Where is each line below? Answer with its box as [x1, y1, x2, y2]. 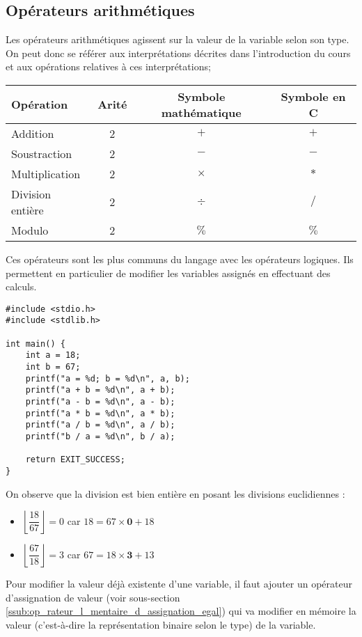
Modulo [11, 221, 49, 238]
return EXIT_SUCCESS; [25, 455, 125, 465]
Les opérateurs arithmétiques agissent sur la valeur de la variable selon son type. [6, 32, 349, 47]
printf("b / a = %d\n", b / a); [25, 431, 175, 441]
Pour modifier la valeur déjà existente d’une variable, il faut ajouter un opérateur [6, 576, 352, 591]
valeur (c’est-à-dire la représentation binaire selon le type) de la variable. [6, 617, 316, 631]
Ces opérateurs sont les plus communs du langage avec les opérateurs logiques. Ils [6, 251, 354, 266]
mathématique [161, 104, 242, 120]
